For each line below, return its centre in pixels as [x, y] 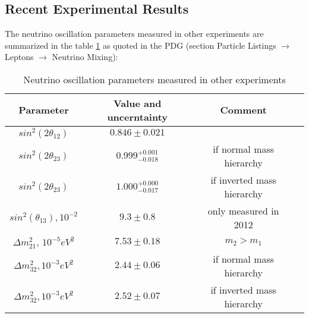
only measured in [243, 210]
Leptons [19, 57]
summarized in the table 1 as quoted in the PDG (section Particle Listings [141, 45]
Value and [137, 103]
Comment [243, 110]
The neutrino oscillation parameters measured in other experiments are [134, 34]
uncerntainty [138, 117]
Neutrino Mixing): [85, 57]
